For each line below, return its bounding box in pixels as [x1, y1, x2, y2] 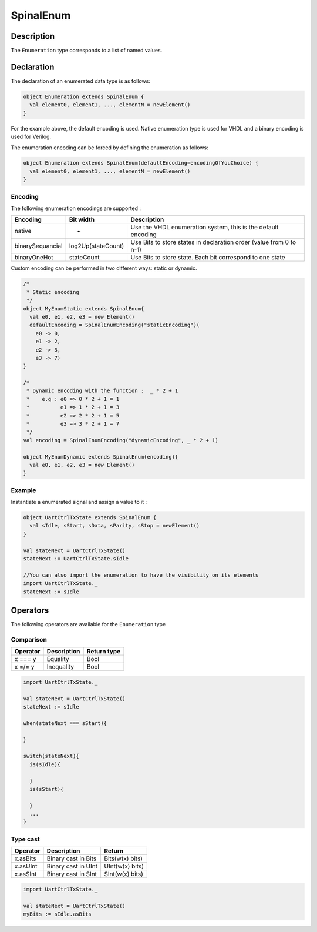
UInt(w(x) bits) [103, 862, 144, 870]
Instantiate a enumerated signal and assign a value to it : [11, 499, 147, 506]
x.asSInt [14, 870, 37, 878]
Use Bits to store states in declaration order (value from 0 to [130, 238, 296, 246]
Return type [86, 647, 121, 656]
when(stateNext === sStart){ [23, 720, 107, 726]
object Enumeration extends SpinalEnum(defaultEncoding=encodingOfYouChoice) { [23, 159, 259, 166]
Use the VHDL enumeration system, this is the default [130, 223, 279, 232]
